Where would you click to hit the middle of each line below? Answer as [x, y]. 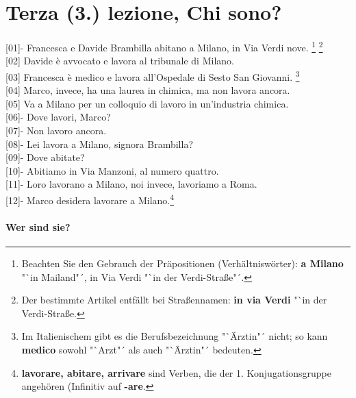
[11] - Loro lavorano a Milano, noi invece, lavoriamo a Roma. [131, 184]
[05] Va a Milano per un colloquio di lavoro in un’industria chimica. [147, 103]
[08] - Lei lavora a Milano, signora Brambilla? [99, 144]
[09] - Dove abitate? [45, 157]
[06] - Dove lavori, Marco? [58, 117]
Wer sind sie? [38, 226]
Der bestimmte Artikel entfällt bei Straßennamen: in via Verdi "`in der [174, 300]
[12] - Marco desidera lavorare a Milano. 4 [90, 199]
